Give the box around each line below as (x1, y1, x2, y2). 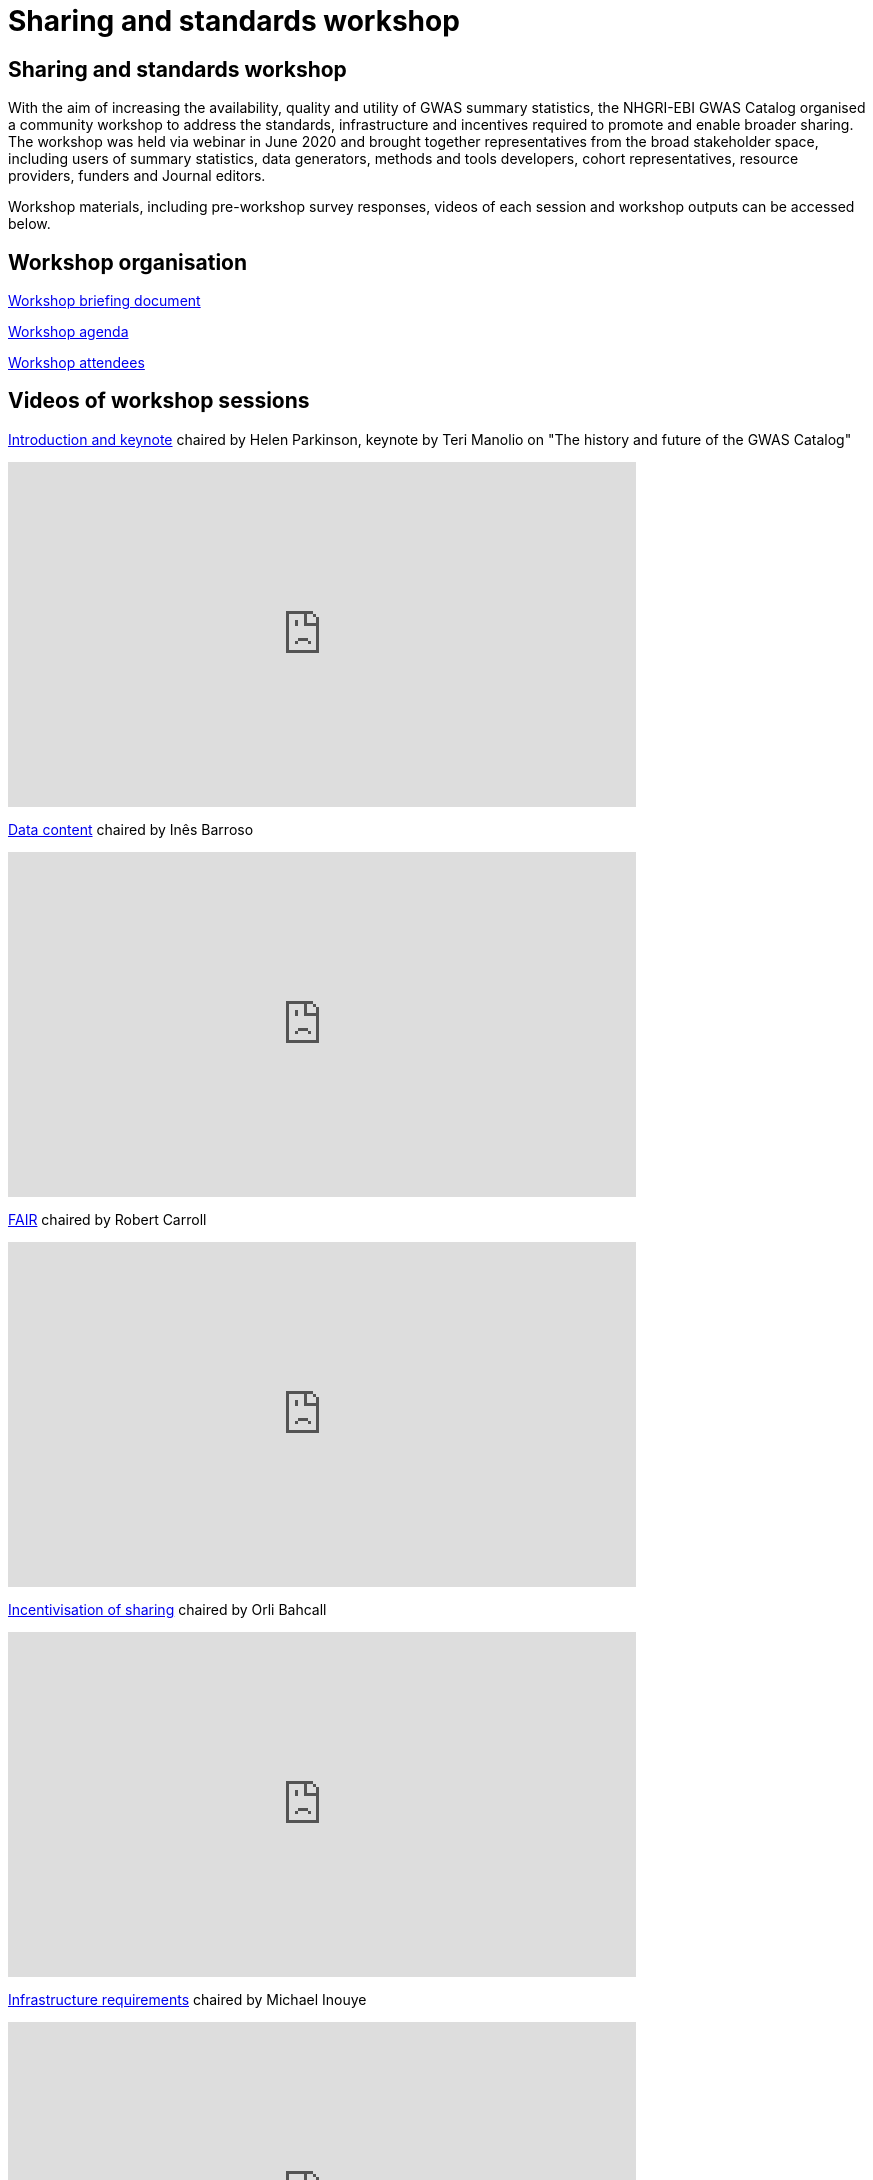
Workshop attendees (8, 354, 145, 372)
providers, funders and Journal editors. (8, 167, 266, 185)
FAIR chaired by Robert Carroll (8, 1210, 207, 1228)
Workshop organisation (8, 249, 248, 275)
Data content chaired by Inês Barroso (8, 820, 254, 838)
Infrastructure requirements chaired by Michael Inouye (8, 1990, 367, 2008)
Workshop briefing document (8, 292, 201, 310)
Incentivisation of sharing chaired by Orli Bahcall (8, 1600, 327, 1618)
